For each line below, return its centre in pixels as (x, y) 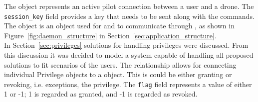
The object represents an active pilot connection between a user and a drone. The (129, 6)
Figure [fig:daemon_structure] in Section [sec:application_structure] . (110, 35)
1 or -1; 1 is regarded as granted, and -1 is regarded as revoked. (101, 94)
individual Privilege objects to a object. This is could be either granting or (118, 74)
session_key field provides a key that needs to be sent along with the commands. (129, 16)
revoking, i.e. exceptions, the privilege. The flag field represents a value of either (128, 84)
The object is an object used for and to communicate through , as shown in (119, 26)
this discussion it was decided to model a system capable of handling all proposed (129, 55)
